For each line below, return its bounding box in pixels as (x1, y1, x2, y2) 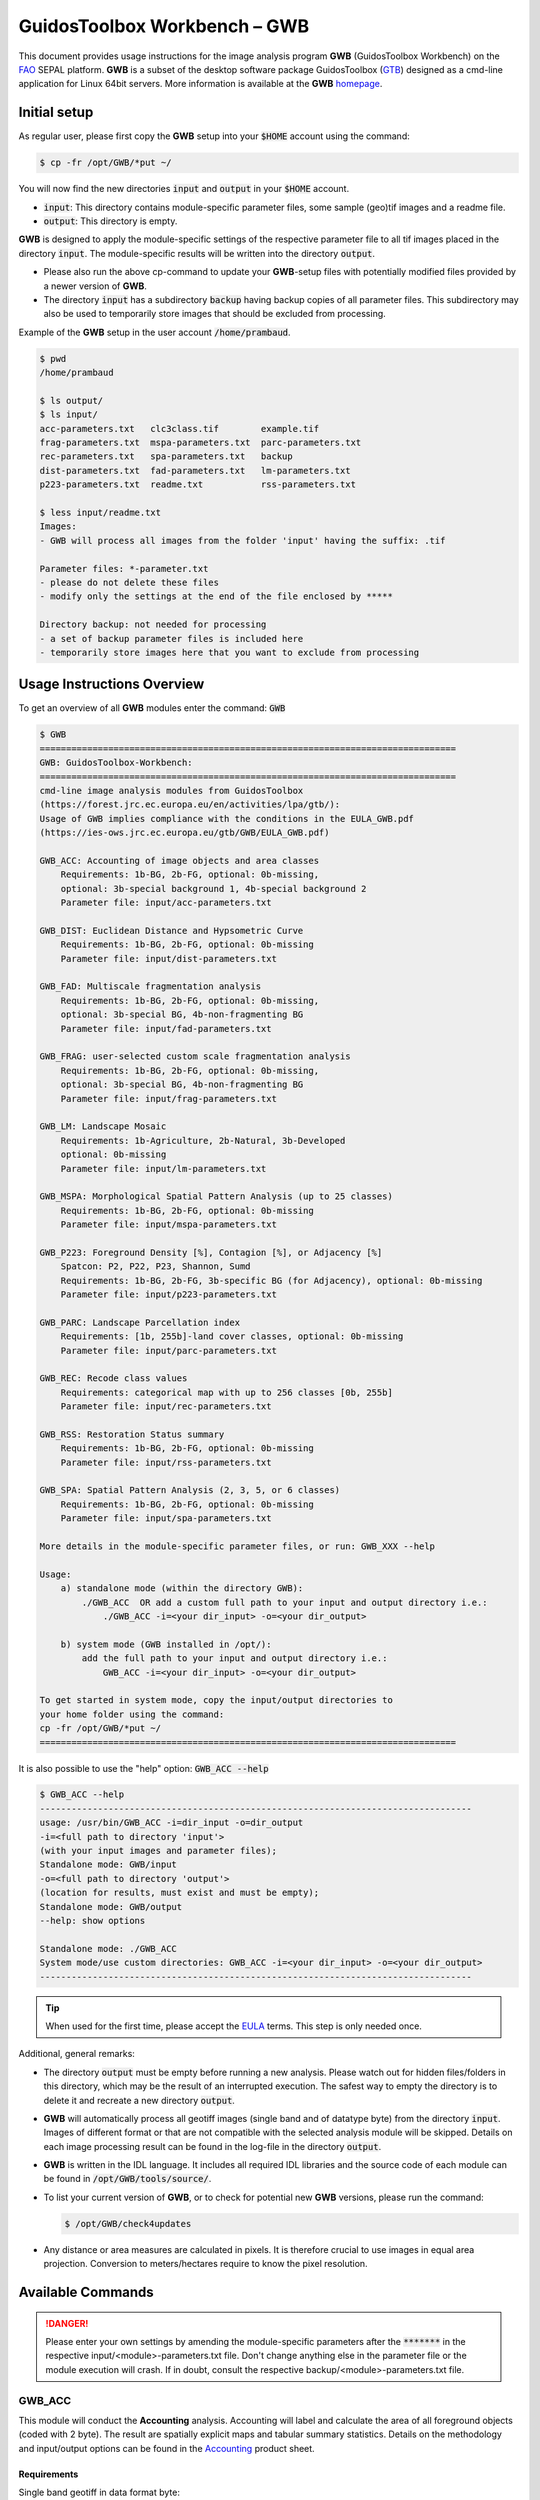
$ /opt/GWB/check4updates (64, 2218, 192, 2229)
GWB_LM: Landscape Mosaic (39, 1121, 167, 1132)
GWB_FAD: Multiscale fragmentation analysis (39, 981, 262, 992)
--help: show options (39, 1915, 146, 1926)
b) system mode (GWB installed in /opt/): (60, 1638, 272, 1650)
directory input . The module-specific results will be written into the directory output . (18, 247, 375, 259)
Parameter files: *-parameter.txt (39, 563, 209, 574)
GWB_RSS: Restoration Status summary (39, 1428, 225, 1440)
